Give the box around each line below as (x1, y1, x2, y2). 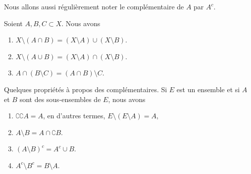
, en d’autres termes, (43, 110, 105, 121)
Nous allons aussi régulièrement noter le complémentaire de (4, 1, 184, 11)
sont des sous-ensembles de (19, 94, 101, 104)
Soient (4, 18, 23, 28)
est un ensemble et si (176, 84, 240, 94)
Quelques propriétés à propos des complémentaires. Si (4, 84, 167, 94)
